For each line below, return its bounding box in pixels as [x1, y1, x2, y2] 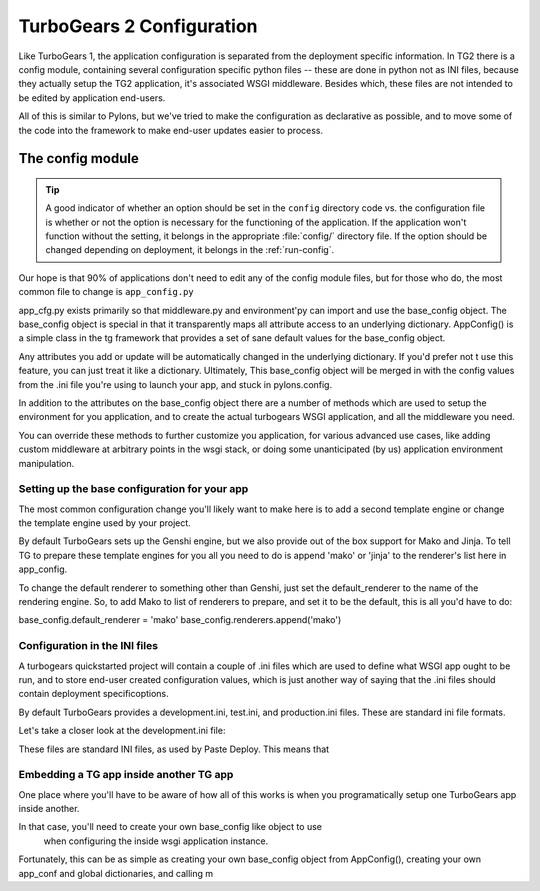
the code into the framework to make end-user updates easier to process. [18, 124, 324, 136]
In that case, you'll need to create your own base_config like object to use [18, 821, 322, 833]
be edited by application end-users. [18, 91, 166, 104]
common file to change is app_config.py [18, 286, 194, 298]
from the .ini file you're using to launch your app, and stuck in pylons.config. [18, 378, 333, 390]
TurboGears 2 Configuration [18, 15, 259, 37]
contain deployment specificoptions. [18, 688, 169, 700]
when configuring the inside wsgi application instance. [43, 835, 269, 847]
